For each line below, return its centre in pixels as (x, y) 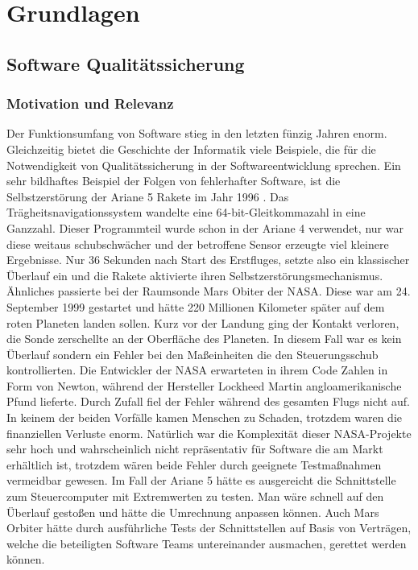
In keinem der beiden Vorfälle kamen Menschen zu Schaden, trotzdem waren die (204, 417)
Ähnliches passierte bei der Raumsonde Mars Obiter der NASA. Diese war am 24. (209, 291)
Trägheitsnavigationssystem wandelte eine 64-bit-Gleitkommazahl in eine (186, 212)
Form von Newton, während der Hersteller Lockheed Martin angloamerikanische (204, 385)
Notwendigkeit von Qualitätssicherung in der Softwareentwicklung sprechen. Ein (204, 165)
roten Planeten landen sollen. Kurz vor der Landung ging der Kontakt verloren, (203, 322)
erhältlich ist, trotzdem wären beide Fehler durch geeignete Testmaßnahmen (194, 464)
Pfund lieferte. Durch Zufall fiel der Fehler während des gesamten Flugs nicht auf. (208, 401)
